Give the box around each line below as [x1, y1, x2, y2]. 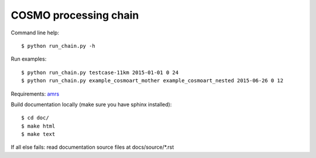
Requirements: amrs [11, 90, 60, 97]
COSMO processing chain [11, 9, 139, 22]
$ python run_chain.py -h [21, 43, 96, 49]
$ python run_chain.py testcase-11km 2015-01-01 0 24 [21, 69, 178, 76]
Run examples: [11, 55, 47, 62]
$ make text [21, 131, 56, 138]
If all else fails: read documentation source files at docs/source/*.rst [11, 143, 174, 151]
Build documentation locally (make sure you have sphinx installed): [11, 101, 172, 108]
